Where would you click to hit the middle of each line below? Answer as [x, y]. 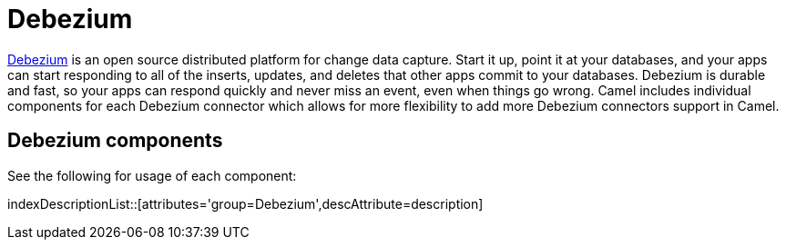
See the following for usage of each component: [152, 175]
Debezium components [115, 141]
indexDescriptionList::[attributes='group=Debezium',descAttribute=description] [245, 203]
